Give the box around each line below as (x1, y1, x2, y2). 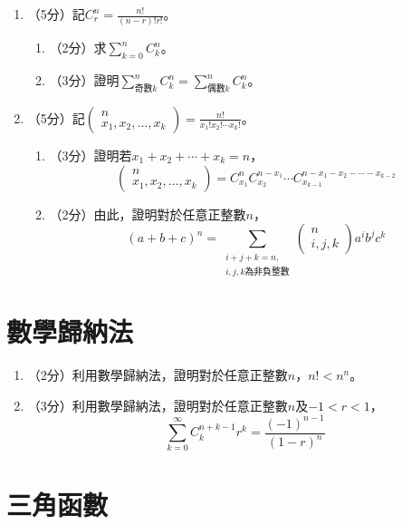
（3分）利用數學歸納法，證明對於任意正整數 (27, 395, 288, 414)
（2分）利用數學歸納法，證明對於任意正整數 (27, 365, 288, 384)
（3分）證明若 (49, 145, 132, 164)
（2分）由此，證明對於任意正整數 (49, 204, 246, 223)
